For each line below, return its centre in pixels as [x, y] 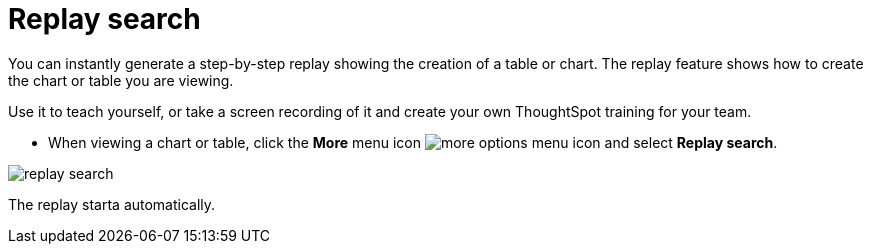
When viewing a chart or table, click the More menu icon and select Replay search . [413, 142]
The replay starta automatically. [112, 204]
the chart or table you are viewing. [121, 80]
